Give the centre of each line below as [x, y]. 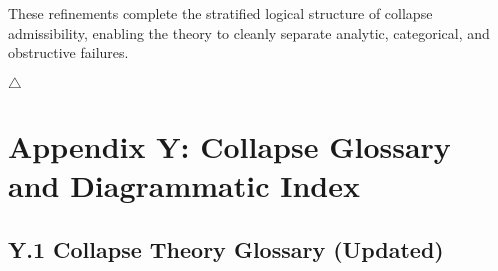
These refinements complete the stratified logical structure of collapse [220, 13]
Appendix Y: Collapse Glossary [229, 145]
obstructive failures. [68, 52]
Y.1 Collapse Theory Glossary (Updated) [226, 248]
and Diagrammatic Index [184, 185]
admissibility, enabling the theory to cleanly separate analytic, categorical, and [249, 32]
